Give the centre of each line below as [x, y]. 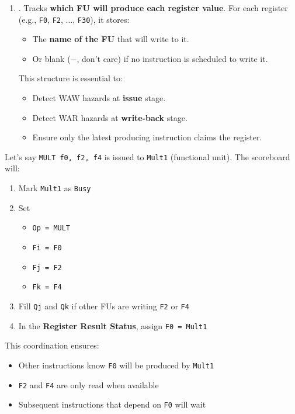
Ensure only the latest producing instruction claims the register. [147, 137]
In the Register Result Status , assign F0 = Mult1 [113, 325]
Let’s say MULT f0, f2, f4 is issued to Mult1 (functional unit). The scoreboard [147, 156]
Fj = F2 [47, 268]
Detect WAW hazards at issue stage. [99, 98]
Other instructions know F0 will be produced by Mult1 [116, 365]
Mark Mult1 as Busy [55, 188]
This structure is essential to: [70, 78]
